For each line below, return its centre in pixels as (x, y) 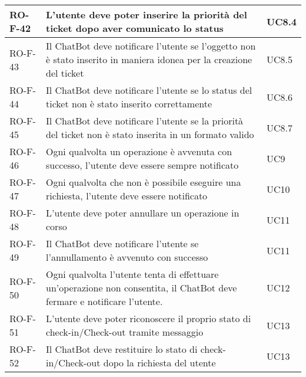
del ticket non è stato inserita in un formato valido (150, 134)
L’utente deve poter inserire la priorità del (147, 14)
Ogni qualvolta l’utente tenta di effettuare (132, 274)
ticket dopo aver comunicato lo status (135, 28)
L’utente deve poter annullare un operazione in (143, 213)
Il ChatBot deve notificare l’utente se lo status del (149, 90)
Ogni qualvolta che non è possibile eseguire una (144, 182)
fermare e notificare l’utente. (104, 301)
